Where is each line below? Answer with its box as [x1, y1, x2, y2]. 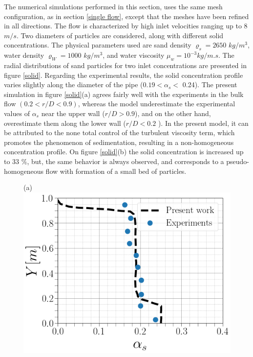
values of [4, 108, 30, 118]
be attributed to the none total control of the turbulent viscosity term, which [4, 127, 235, 138]
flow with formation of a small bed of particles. [45, 166, 187, 176]
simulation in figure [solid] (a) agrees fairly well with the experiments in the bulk [4, 89, 244, 99]
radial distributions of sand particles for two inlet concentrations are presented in [4, 60, 247, 70]
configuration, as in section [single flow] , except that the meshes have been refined [4, 11, 249, 21]
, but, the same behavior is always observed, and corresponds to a [27, 156, 224, 166]
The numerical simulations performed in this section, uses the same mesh [4, 1, 223, 11]
